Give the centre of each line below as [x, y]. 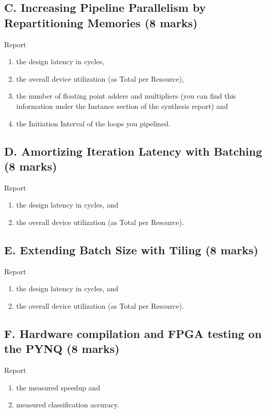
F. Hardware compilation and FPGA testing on [133, 333]
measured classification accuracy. [68, 405]
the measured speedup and [58, 387]
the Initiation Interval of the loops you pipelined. [93, 123]
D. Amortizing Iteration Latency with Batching [133, 151]
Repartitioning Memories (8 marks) [101, 22]
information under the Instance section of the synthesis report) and [122, 106]
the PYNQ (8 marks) [62, 349]
